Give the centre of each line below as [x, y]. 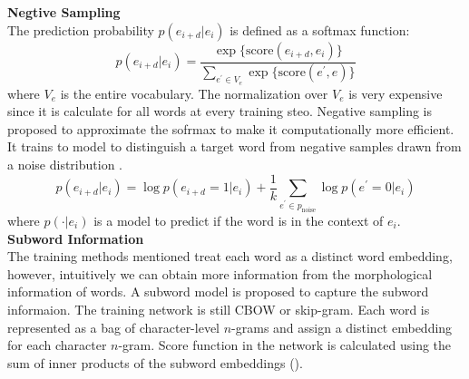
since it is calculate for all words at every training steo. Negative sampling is [220, 111]
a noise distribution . [65, 165]
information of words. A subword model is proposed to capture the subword [218, 292]
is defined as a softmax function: [320, 29]
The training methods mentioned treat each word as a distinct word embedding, [230, 256]
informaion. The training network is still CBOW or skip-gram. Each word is [219, 309]
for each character [57, 345]
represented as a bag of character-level [113, 327]
